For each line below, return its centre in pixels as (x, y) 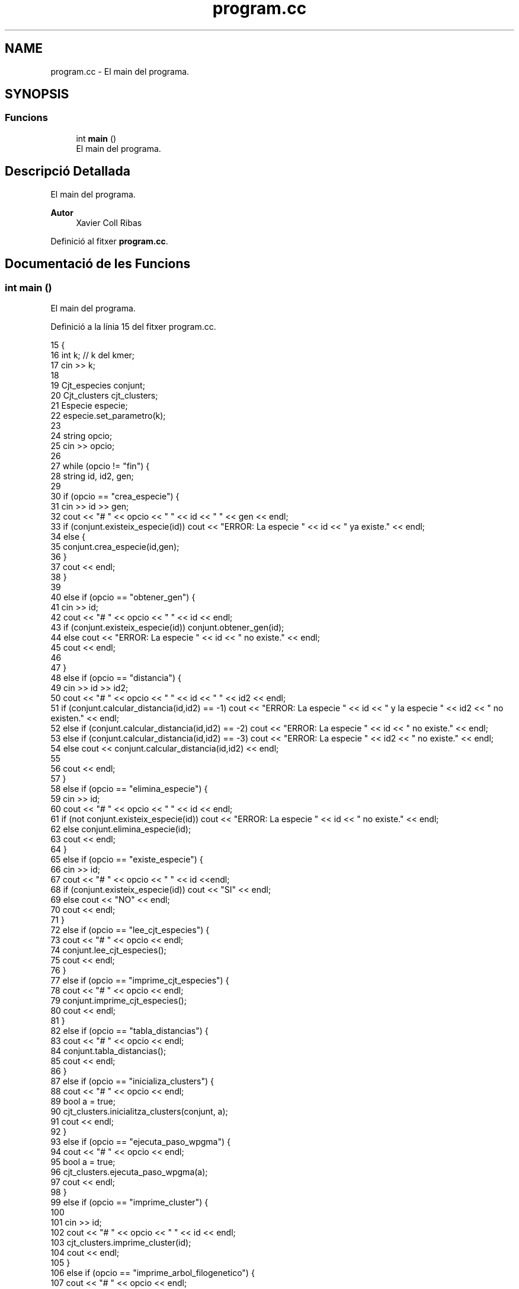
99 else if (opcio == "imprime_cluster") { (129, 1202)
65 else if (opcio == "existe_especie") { (127, 859)
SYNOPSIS (37, 94)
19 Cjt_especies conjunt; (98, 385)
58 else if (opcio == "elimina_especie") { (129, 788)
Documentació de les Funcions (98, 264)
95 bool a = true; (83, 1161)
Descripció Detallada (68, 171)
